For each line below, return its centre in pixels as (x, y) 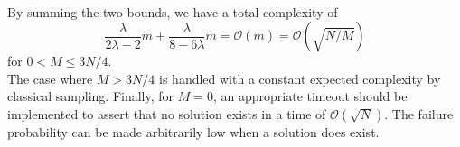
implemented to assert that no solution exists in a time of (167, 113)
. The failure (419, 113)
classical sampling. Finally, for (91, 96)
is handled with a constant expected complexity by (300, 78)
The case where (50, 78)
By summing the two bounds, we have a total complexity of (173, 11)
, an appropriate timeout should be (310, 96)
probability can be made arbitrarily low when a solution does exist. (193, 131)
